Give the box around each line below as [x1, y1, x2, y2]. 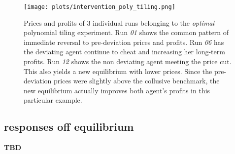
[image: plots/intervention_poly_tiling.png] [24, 3, 175, 10]
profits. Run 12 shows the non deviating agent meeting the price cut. [24, 56, 232, 67]
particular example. [24, 95, 82, 105]
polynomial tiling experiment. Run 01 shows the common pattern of [24, 27, 229, 38]
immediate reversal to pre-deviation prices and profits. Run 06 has [24, 37, 224, 47]
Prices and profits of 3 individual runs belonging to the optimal [24, 17, 215, 28]
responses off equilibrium [4, 119, 134, 134]
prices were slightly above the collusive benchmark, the [54, 76, 220, 86]
